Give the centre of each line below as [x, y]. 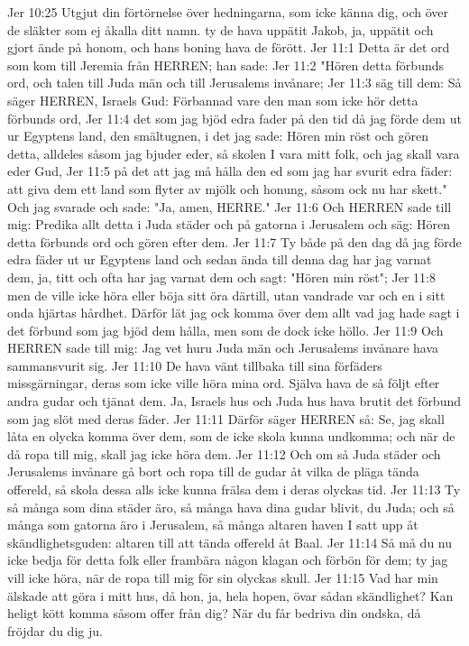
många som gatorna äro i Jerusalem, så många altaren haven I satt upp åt [213, 525]
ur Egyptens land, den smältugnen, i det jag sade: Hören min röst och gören [218, 136]
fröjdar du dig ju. [55, 630]
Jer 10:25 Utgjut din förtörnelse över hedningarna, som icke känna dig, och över [228, 12]
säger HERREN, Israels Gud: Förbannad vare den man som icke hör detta [213, 100]
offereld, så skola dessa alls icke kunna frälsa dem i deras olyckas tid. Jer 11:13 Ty [234, 489]
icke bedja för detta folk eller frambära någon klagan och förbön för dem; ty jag [228, 560]
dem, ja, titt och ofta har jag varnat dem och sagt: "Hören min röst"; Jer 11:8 [221, 277]
